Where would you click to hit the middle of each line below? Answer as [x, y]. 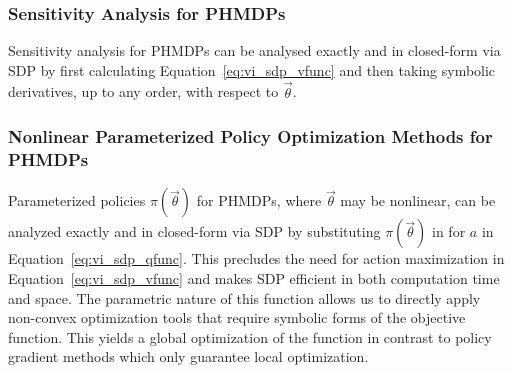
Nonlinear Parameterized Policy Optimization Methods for [250, 136]
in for [449, 231]
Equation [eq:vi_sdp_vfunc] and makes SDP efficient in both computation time [254, 277]
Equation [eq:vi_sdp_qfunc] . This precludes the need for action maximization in [256, 258]
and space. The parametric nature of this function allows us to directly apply [244, 297]
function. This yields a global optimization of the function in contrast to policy [250, 336]
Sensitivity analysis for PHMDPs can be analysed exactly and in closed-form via [254, 50]
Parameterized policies [77, 200]
